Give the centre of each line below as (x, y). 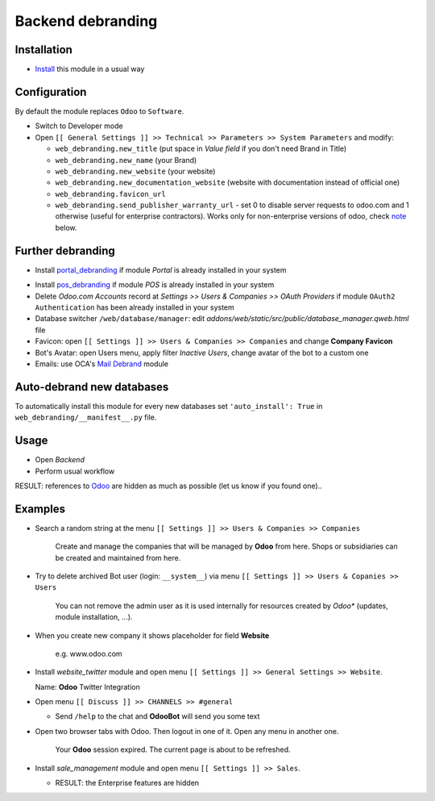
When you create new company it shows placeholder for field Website (152, 635)
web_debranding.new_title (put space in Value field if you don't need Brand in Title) (201, 148)
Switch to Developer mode (79, 126)
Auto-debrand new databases (92, 387)
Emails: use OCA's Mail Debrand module (102, 364)
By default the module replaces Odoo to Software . (99, 111)
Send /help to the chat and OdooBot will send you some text (157, 716)
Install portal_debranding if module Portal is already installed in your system (161, 269)
